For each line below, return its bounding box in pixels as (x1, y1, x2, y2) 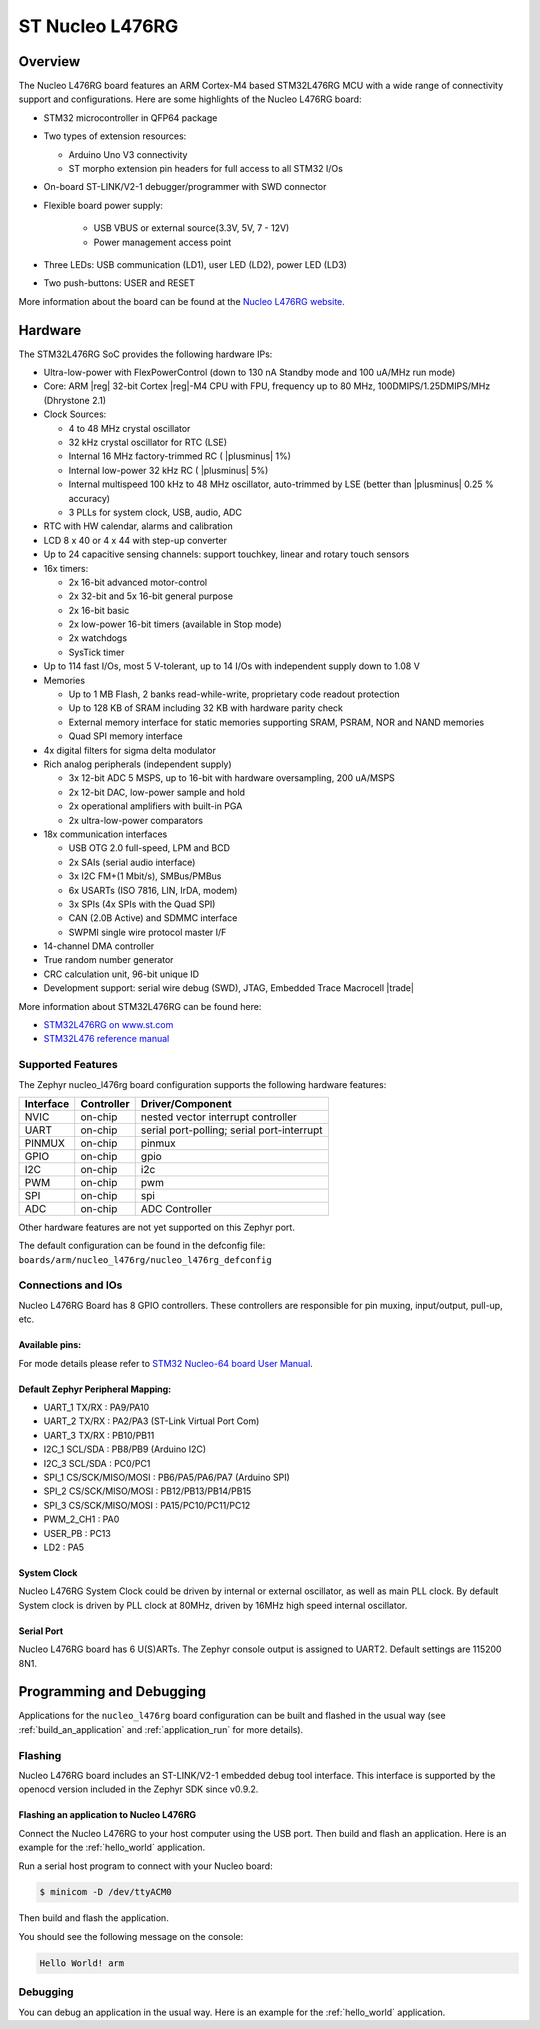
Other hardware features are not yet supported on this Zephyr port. (18, 1221, 295, 1233)
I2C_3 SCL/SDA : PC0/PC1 (43, 1457, 151, 1469)
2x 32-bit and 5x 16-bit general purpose (68, 590, 234, 602)
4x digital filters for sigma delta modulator (43, 744, 217, 756)
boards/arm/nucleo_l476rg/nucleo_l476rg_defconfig (18, 1254, 272, 1265)
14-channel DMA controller (43, 940, 155, 952)
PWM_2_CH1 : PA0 (43, 1513, 120, 1525)
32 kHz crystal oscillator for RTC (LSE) (68, 436, 228, 448)
